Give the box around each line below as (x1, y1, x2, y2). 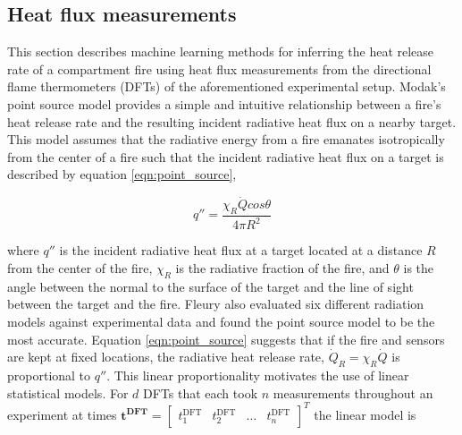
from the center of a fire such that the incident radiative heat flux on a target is (7, 147, 444, 166)
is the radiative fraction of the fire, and (175, 258, 390, 277)
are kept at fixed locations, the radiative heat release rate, (7, 347, 324, 366)
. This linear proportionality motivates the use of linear (106, 365, 409, 384)
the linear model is (314, 405, 416, 423)
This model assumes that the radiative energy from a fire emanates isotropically (7, 130, 445, 149)
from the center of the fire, (7, 258, 153, 277)
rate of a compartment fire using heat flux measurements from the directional (7, 59, 432, 78)
